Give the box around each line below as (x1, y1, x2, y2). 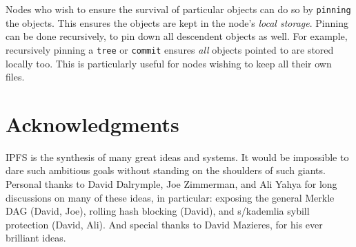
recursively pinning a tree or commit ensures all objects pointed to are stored (6, 42, 334, 56)
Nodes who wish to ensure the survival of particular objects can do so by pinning (6, 2, 351, 16)
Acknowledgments (6, 109, 179, 138)
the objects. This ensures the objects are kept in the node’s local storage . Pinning (6, 15, 348, 30)
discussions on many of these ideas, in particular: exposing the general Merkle (6, 190, 335, 204)
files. (6, 69, 25, 84)
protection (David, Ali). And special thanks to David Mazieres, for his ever (6, 217, 323, 231)
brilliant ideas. (6, 230, 66, 245)
